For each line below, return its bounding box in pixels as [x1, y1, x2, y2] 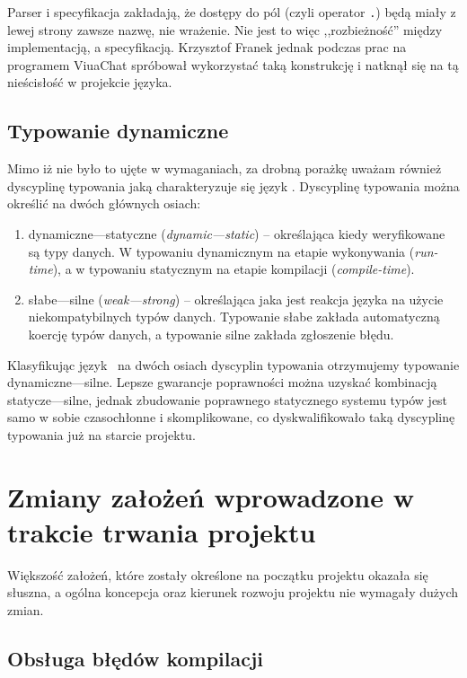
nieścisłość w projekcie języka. [7, 73, 172, 92]
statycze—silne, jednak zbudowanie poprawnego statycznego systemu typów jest [7, 390, 448, 409]
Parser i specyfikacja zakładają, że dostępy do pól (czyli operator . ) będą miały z [7, 3, 456, 21]
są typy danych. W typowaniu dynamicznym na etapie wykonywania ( [28, 242, 415, 260]
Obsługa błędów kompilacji [7, 645, 264, 673]
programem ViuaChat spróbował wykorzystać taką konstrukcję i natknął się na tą [7, 55, 459, 74]
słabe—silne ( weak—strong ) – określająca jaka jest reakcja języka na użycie [28, 289, 444, 308]
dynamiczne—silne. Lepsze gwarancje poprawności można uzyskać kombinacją [7, 373, 437, 392]
